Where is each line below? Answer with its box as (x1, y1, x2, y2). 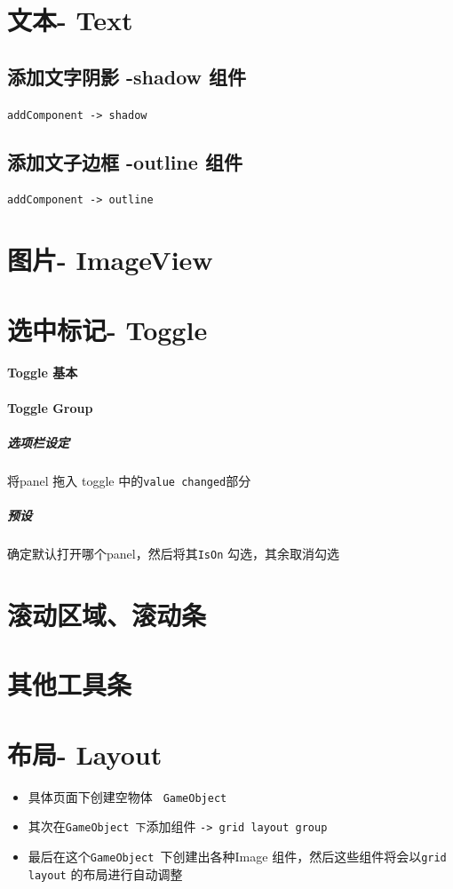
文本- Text (7, 2, 133, 38)
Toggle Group (7, 398, 93, 417)
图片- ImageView (7, 242, 213, 278)
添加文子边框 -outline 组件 (7, 147, 242, 175)
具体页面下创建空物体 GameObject (28, 787, 227, 806)
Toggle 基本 (7, 363, 78, 382)
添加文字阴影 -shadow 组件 (7, 62, 247, 90)
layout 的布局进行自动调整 (28, 864, 183, 883)
